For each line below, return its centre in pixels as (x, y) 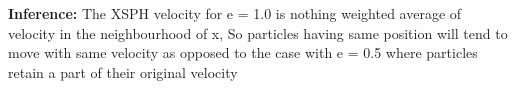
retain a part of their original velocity (123, 71)
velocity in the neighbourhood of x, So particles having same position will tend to (258, 32)
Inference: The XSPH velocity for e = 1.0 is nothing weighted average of (235, 13)
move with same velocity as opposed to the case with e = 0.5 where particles (243, 52)
